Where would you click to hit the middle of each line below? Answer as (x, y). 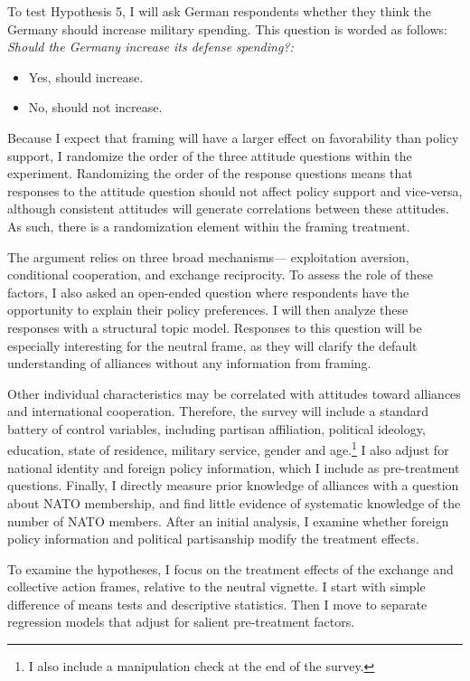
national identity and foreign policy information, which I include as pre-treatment (234, 467)
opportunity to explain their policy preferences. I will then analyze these (208, 310)
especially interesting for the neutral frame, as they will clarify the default (212, 345)
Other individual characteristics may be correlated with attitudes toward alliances (234, 393)
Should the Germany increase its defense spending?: (150, 47)
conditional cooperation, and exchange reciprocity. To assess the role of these (221, 274)
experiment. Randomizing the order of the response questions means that (210, 173)
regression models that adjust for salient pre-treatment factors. (181, 622)
